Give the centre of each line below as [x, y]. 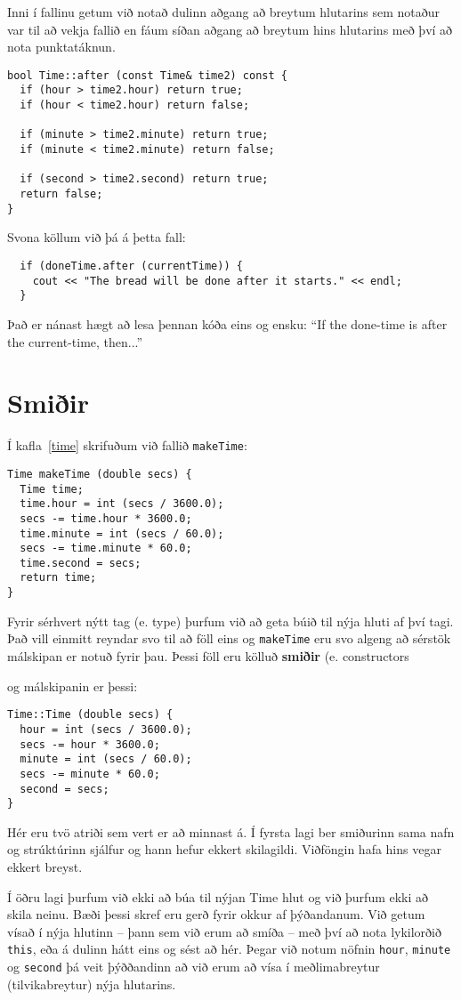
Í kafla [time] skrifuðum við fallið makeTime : [127, 445]
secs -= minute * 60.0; [90, 774]
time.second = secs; [81, 563]
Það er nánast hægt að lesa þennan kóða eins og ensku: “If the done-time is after [227, 323]
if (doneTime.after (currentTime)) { [131, 266]
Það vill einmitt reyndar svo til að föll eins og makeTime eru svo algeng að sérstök [229, 638]
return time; [58, 578]
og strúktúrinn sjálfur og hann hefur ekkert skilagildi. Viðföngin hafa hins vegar [224, 849]
